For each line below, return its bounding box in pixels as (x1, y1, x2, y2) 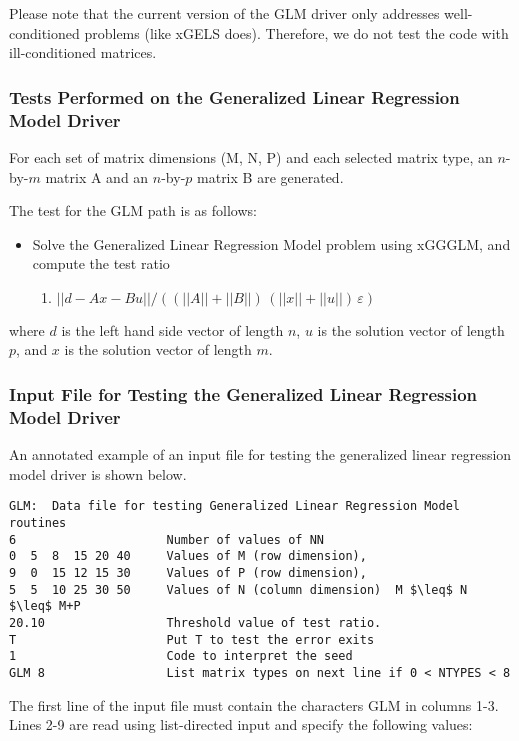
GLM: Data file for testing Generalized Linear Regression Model (9, 499, 461, 514)
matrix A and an (45, 166, 149, 187)
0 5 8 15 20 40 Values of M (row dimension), (9, 549, 367, 564)
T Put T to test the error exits (9, 632, 375, 647)
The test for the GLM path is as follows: (9, 200, 257, 221)
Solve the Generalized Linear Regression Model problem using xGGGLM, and (32, 233, 511, 254)
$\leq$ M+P (9, 599, 81, 614)
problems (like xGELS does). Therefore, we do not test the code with (84, 22, 509, 43)
